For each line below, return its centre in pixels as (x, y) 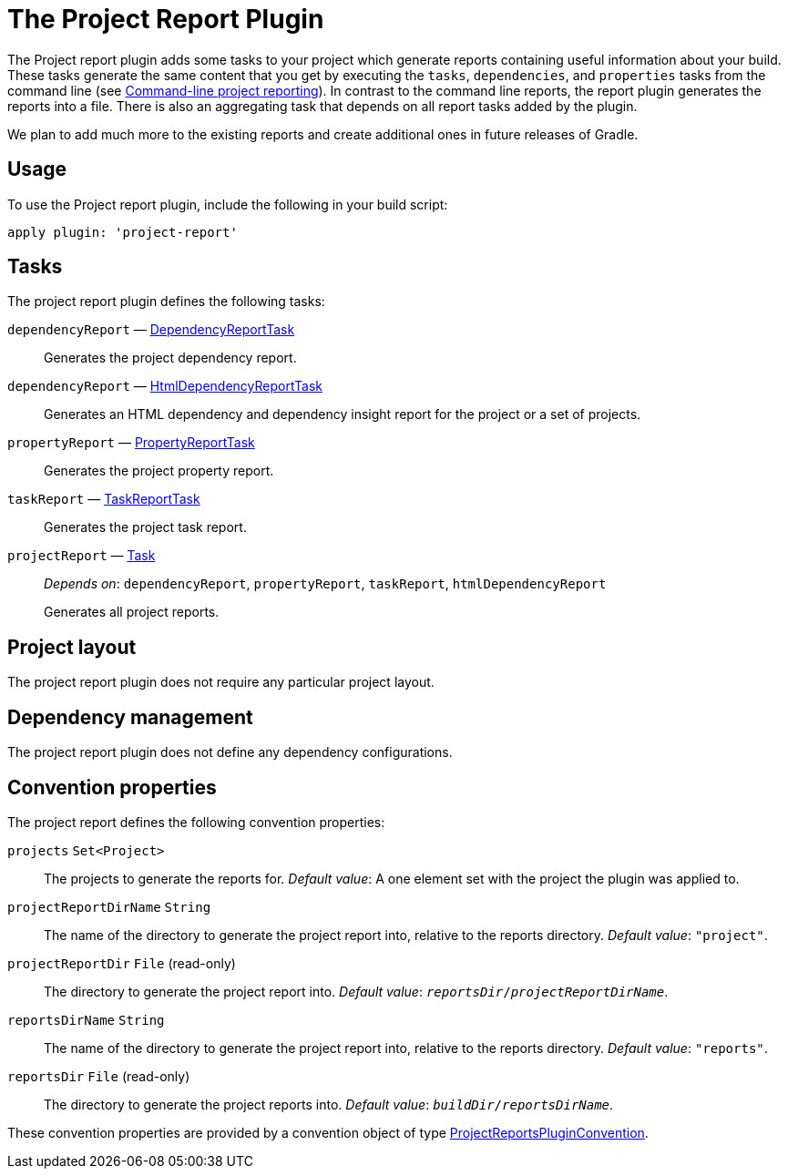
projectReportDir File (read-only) (122, 963)
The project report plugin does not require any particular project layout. (221, 682)
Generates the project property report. (159, 471)
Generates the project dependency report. (170, 358)
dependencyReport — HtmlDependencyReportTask (165, 386)
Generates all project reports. (132, 612)
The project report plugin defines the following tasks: (166, 302)
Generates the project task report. (145, 527)
